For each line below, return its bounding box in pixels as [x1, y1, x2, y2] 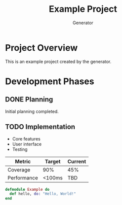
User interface [12, 141, 42, 147]
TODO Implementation [5, 123, 76, 131]
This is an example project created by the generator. [5, 58, 112, 65]
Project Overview [5, 42, 78, 53]
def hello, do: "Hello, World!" [9, 191, 77, 197]
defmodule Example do [5, 187, 50, 192]
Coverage [7, 166, 31, 173]
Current [67, 158, 86, 165]
